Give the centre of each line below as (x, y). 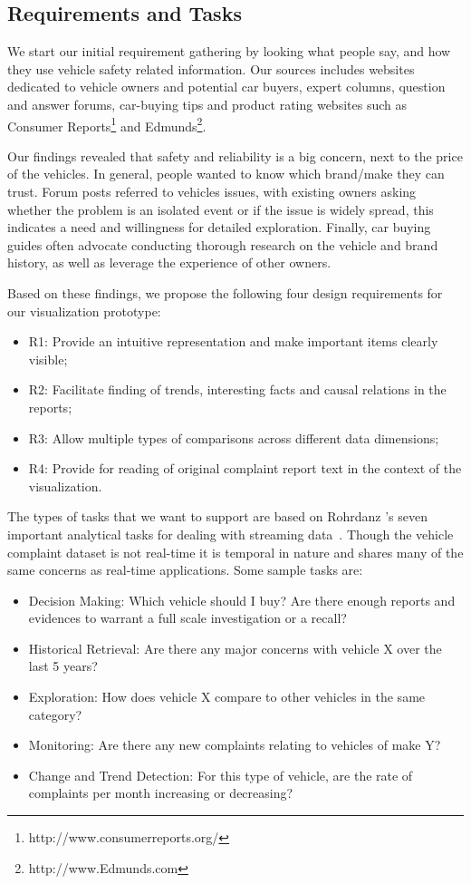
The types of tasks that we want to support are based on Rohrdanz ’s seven (217, 516)
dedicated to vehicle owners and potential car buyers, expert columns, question (226, 87)
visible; (48, 359)
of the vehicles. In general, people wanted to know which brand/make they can (226, 174)
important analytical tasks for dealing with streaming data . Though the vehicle (231, 534)
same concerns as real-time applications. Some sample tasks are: (185, 570)
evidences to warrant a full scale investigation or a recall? (187, 618)
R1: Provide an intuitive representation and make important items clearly (233, 341)
